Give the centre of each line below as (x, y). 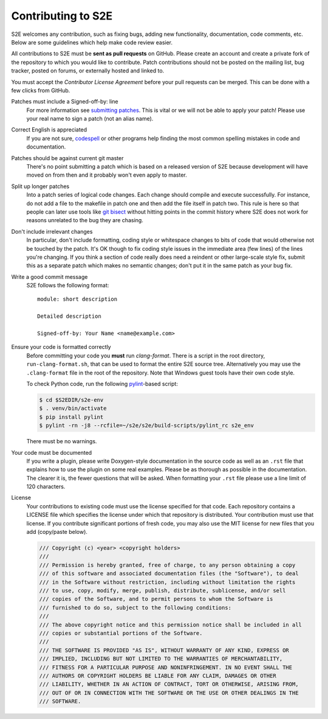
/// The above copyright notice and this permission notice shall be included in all (170, 625)
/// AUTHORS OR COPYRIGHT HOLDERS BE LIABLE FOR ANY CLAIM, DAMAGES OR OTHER (158, 675)
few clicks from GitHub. (41, 90)
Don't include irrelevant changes (52, 231)
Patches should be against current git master (67, 158)
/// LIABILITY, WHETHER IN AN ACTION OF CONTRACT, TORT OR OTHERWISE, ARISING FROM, (169, 684)
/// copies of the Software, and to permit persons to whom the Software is (156, 599)
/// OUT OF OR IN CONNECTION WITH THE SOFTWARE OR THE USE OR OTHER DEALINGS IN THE (169, 693)
